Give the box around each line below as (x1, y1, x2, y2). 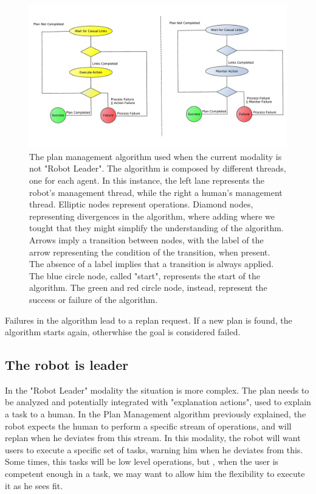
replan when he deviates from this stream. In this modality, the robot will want (5, 431, 301, 444)
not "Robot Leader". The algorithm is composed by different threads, (29, 162, 286, 175)
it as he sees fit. (5, 479, 63, 492)
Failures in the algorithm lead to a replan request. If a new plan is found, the (5, 313, 292, 326)
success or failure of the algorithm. (29, 293, 158, 305)
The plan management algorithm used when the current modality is (29, 150, 282, 162)
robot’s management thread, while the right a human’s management (29, 186, 283, 198)
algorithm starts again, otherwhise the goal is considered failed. (5, 325, 241, 338)
